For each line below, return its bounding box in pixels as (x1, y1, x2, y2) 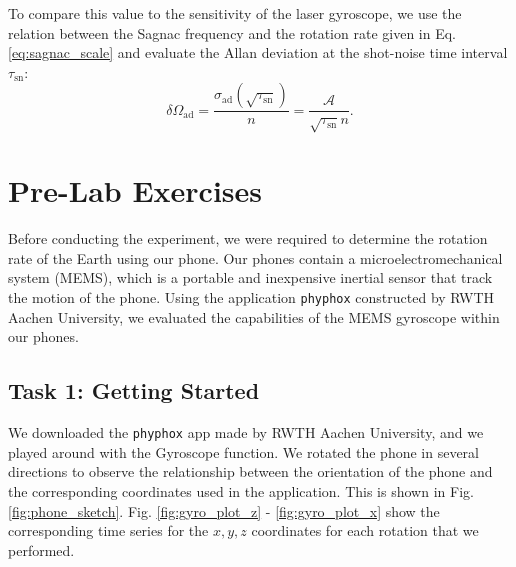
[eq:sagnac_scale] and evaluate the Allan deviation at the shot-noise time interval (8, 42, 508, 63)
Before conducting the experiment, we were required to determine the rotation (8, 228, 488, 249)
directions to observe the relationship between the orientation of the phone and (8, 461, 493, 482)
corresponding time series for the (8, 520, 209, 541)
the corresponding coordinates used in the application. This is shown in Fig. (8, 480, 474, 501)
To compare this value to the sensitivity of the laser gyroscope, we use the (8, 3, 462, 23)
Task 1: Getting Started (8, 375, 260, 406)
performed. (8, 539, 75, 560)
